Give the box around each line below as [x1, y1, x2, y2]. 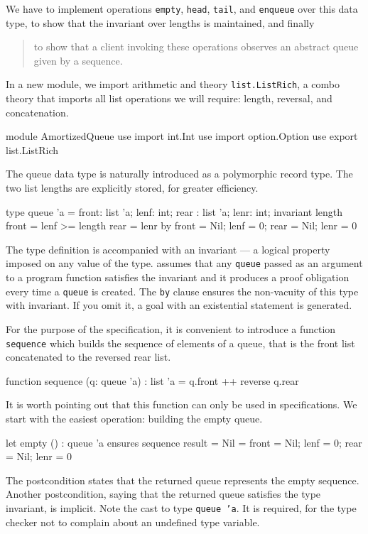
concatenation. [6, 104, 69, 119]
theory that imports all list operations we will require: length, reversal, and [6, 91, 332, 106]
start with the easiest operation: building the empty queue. [6, 410, 263, 425]
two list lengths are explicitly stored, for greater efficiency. [6, 180, 259, 195]
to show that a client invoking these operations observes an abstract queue [33, 39, 359, 54]
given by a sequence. [33, 53, 123, 67]
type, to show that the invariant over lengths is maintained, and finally [6, 15, 315, 30]
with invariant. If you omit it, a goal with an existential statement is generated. [6, 298, 352, 312]
